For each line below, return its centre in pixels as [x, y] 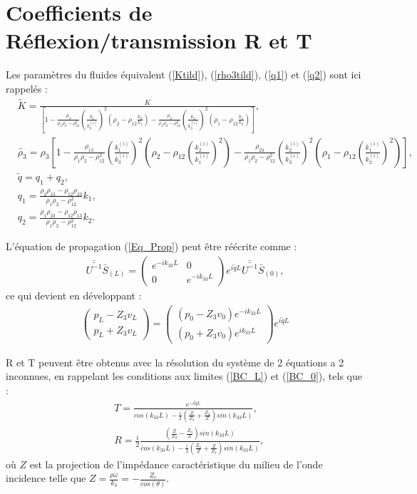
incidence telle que [46, 478]
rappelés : [27, 88]
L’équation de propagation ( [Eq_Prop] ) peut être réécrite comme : [151, 246]
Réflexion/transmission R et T [159, 40]
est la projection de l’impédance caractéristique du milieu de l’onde [176, 464]
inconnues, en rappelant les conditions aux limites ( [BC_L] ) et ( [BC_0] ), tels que [184, 376]
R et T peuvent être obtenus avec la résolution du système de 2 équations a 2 [175, 362]
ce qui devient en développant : [74, 295]
